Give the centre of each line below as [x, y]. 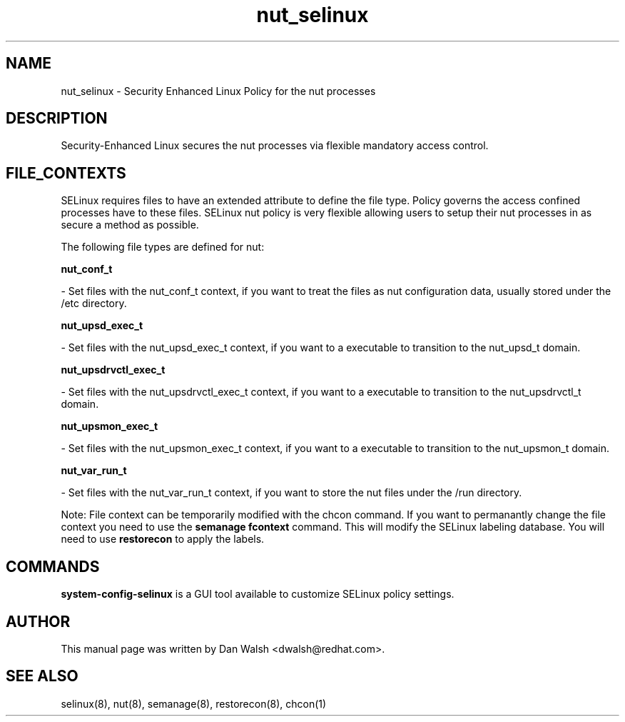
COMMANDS [53, 566]
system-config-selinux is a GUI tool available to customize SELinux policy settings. [258, 594]
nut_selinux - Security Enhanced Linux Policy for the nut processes [218, 91]
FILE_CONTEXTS [66, 173]
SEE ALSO [42, 676]
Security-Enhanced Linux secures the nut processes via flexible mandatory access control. [275, 146]
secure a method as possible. [130, 225]
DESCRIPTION [57, 119]
